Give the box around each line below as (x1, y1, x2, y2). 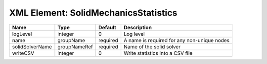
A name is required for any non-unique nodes (124, 37, 230, 43)
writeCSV (12, 49, 35, 56)
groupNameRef (57, 43, 93, 50)
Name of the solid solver (124, 43, 180, 50)
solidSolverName (12, 43, 52, 50)
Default (98, 24, 116, 31)
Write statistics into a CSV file (124, 49, 193, 56)
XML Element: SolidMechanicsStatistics (9, 7, 178, 18)
